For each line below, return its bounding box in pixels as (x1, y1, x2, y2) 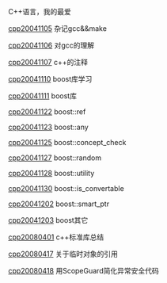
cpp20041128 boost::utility (8, 169, 95, 178)
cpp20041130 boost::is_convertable (8, 184, 124, 193)
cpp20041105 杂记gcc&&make (8, 24, 107, 33)
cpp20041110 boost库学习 (8, 75, 93, 83)
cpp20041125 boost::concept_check (8, 138, 127, 147)
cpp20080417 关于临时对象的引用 (8, 249, 119, 258)
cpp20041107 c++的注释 (8, 58, 89, 67)
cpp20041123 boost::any (8, 122, 89, 132)
